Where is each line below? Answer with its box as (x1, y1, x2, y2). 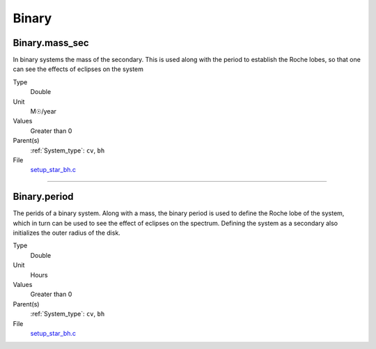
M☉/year (30, 107, 57, 116)
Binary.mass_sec (13, 37, 90, 49)
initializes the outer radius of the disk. (13, 228, 121, 237)
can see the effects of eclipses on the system (13, 65, 144, 73)
